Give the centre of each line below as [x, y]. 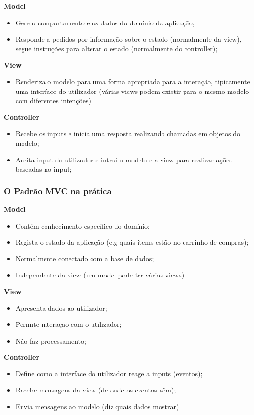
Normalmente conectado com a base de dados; [85, 258]
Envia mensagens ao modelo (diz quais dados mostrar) [97, 406]
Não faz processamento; [51, 340]
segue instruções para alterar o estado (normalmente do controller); [116, 48]
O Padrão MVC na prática [58, 191]
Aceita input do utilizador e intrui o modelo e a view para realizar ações [124, 159]
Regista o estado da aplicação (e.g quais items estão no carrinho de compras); [132, 242]
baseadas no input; [44, 169]
